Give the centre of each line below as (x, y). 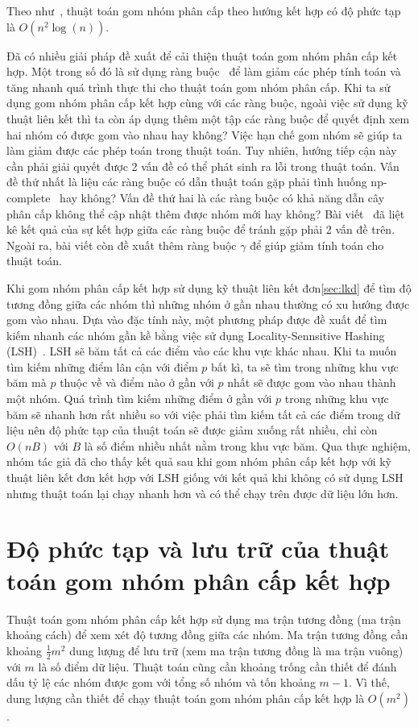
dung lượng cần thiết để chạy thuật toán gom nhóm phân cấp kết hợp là (186, 698)
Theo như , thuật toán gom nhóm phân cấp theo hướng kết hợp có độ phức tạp (204, 10)
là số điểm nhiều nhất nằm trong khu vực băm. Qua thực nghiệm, (247, 445)
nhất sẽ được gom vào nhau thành (312, 382)
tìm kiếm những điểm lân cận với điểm (102, 366)
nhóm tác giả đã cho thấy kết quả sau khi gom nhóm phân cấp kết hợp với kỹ (199, 461)
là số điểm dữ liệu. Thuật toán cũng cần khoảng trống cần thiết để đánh (217, 666)
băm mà (27, 382)
